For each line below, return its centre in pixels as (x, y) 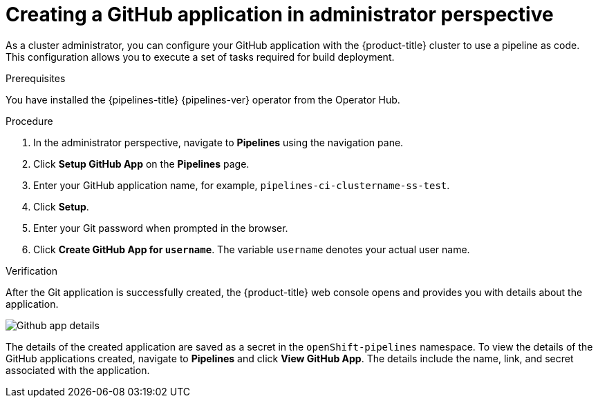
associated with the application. (78, 370)
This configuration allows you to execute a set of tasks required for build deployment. (200, 57)
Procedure (29, 121)
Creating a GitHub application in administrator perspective (280, 14)
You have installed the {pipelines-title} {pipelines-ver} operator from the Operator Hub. (203, 99)
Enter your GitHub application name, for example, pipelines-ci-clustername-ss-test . (242, 185)
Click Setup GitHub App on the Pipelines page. (141, 164)
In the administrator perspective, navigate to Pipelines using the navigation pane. (218, 142)
